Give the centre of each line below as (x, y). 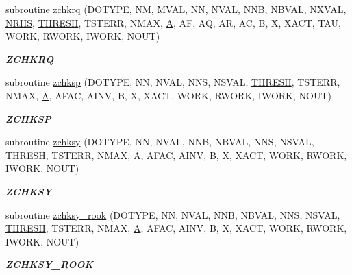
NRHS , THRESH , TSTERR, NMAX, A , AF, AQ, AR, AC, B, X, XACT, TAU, (173, 22)
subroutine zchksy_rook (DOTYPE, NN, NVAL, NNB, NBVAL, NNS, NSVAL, (173, 214)
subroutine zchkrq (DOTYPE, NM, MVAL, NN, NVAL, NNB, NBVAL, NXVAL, (176, 9)
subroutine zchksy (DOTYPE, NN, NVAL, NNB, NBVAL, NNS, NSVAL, (160, 142)
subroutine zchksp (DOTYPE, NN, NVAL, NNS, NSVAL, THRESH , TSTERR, (173, 82)
